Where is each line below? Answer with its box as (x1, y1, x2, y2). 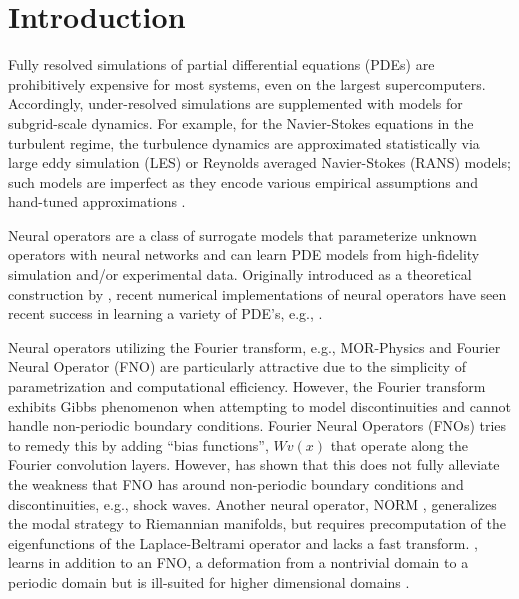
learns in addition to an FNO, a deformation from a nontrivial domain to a (8, 552, 469, 573)
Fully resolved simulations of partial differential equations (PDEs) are (8, 54, 435, 75)
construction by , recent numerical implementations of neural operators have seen (8, 283, 507, 304)
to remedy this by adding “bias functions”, (8, 434, 269, 455)
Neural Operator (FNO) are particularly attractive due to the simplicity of (8, 356, 466, 377)
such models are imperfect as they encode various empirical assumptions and (8, 171, 479, 192)
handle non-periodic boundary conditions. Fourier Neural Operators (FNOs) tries (8, 415, 507, 436)
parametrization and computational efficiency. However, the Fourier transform (8, 376, 486, 397)
